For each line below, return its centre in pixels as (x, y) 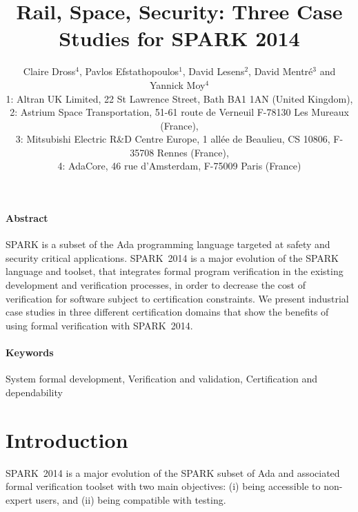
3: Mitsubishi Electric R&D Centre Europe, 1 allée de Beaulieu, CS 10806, (173, 139)
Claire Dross (49, 71)
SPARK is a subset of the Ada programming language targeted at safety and (168, 244)
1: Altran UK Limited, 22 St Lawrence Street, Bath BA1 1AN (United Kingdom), (179, 98)
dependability (34, 392)
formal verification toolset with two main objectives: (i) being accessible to (163, 486)
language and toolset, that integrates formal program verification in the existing (175, 271)
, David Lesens (213, 71)
